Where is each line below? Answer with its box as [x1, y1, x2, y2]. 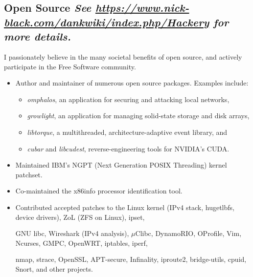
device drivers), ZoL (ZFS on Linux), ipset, [15, 212, 145, 222]
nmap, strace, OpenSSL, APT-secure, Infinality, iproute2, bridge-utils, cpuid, [15, 254, 247, 264]
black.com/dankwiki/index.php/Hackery [4, 14, 209, 29]
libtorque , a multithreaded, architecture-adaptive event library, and [27, 127, 228, 137]
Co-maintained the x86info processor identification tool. [15, 186, 183, 196]
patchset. [15, 169, 43, 179]
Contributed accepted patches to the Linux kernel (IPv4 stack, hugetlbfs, [15, 202, 234, 212]
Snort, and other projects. [15, 263, 93, 274]
